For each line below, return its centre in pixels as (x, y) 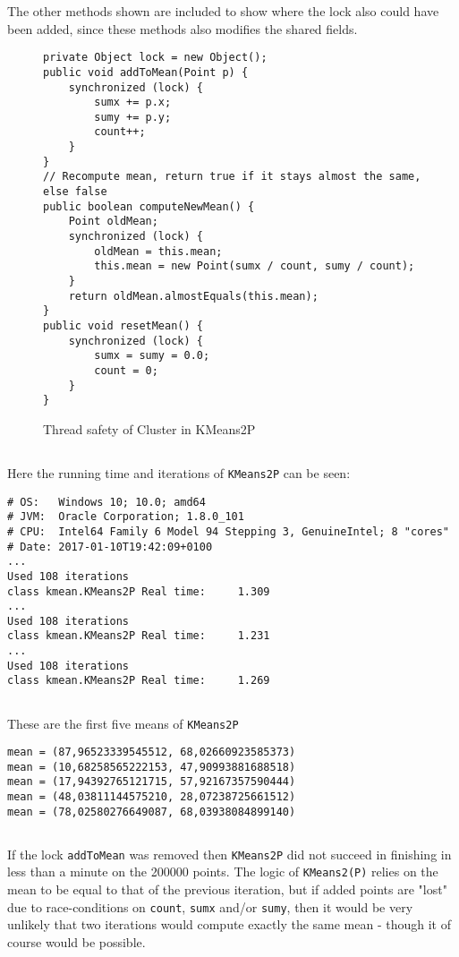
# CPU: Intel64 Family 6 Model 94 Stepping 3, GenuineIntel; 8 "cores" (228, 531)
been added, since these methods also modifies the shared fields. (183, 28)
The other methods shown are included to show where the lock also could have (223, 11)
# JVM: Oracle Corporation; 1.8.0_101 (126, 517)
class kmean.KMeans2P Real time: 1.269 (139, 681)
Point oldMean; (113, 222)
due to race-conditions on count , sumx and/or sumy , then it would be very (210, 906)
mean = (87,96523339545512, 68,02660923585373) (152, 752)
